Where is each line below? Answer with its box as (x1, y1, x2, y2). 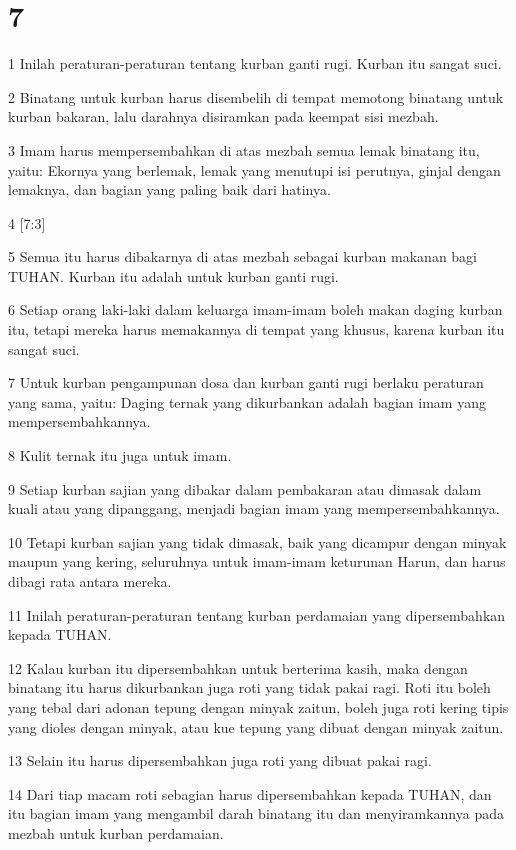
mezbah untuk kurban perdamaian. (8, 822, 224, 843)
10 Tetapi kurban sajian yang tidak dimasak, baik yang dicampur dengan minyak (8, 531, 507, 552)
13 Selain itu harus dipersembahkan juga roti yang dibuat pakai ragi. (8, 750, 432, 771)
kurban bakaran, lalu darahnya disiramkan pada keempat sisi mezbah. (8, 106, 439, 127)
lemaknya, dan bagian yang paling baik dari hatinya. (8, 179, 331, 200)
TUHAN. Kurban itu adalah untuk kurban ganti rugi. (8, 265, 339, 286)
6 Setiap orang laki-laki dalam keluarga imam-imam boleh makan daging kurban (8, 299, 503, 320)
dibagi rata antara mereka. (8, 571, 172, 591)
